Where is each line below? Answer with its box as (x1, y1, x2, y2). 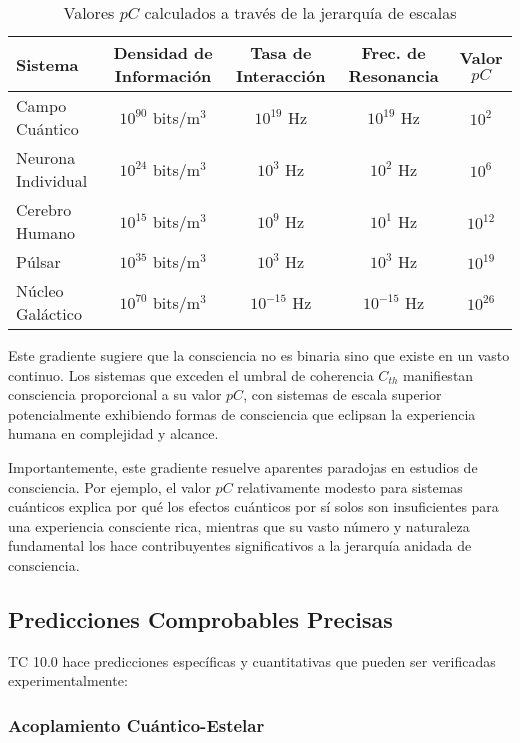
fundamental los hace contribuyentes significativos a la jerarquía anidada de (8, 535, 472, 556)
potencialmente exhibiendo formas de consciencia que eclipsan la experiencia (8, 403, 476, 424)
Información (114, 64, 212, 87)
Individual (16, 169, 88, 192)
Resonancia (348, 64, 439, 87)
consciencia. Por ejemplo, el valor (8, 476, 211, 497)
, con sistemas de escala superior (243, 384, 442, 405)
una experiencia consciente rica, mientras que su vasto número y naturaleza (8, 515, 470, 536)
